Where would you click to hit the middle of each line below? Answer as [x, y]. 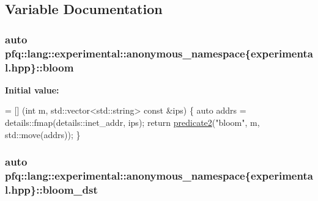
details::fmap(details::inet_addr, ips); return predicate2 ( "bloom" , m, [132, 122]
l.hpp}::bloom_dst [51, 189]
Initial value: [32, 90]
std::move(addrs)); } [43, 134]
